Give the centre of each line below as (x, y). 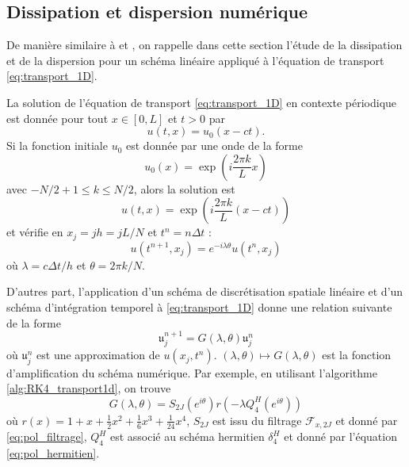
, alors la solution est (184, 188)
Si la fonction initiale (57, 145)
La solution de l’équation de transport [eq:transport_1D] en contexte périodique (202, 102)
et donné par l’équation (340, 436)
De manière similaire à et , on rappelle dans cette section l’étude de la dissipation (204, 45)
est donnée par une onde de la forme (214, 145)
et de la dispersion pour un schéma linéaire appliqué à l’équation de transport (195, 60)
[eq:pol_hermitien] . (53, 453)
